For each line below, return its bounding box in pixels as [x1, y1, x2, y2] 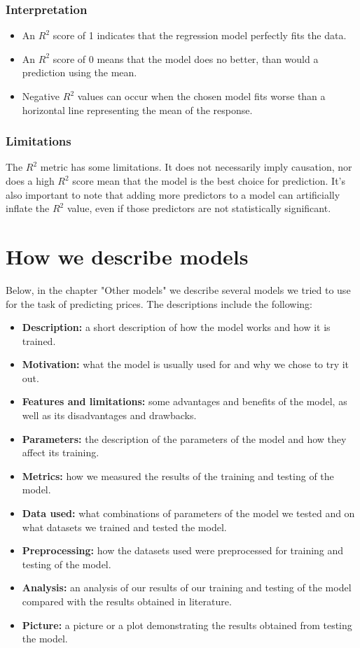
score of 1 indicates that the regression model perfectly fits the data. [53, 28, 347, 43]
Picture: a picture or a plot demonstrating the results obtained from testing [22, 617, 352, 632]
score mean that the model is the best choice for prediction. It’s [72, 174, 346, 188]
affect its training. [22, 445, 99, 460]
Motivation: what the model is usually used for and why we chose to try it [22, 357, 349, 372]
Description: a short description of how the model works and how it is [22, 320, 331, 334]
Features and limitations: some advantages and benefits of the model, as [22, 394, 347, 409]
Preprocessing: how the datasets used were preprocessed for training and [22, 543, 344, 558]
